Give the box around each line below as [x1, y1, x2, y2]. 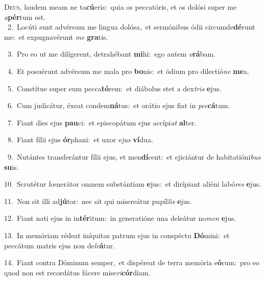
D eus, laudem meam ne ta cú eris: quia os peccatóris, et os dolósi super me [4, 2, 237, 12]
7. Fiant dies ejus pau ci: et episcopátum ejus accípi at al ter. [7, 117, 197, 127]
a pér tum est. [4, 11, 46, 22]
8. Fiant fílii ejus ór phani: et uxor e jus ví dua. [7, 134, 153, 145]
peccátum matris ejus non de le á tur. [4, 240, 115, 250]
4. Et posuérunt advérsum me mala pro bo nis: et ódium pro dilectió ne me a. [7, 65, 249, 76]
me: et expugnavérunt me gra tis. [4, 31, 108, 42]
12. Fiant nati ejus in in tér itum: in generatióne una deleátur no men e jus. [4, 213, 236, 223]
